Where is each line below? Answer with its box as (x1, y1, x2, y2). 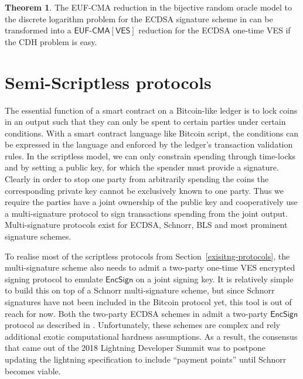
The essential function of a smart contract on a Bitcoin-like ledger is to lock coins (5, 104, 298, 116)
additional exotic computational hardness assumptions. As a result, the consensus (5, 330, 298, 342)
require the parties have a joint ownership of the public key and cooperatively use (5, 196, 298, 208)
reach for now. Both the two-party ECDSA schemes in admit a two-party (5, 307, 268, 319)
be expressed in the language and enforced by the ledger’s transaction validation (5, 138, 293, 151)
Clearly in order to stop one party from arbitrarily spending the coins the (5, 173, 269, 185)
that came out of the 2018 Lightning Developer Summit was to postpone (5, 342, 266, 354)
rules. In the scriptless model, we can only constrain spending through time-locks (5, 149, 296, 162)
